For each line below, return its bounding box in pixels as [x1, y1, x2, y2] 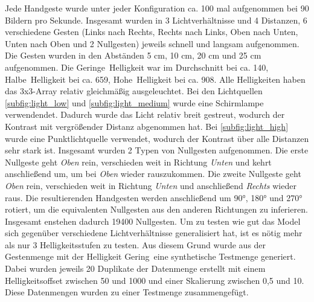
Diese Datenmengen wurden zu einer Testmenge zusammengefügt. [5, 286, 249, 298]
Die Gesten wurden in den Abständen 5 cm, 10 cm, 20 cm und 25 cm [5, 49, 261, 62]
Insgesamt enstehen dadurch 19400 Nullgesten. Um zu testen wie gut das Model [5, 214, 301, 227]
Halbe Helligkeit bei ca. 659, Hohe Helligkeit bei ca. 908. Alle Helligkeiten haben [5, 72, 306, 85]
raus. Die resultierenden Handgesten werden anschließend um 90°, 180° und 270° [5, 191, 303, 204]
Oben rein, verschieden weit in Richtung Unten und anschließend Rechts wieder [5, 179, 296, 191]
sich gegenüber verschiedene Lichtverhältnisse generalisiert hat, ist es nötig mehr [5, 226, 303, 239]
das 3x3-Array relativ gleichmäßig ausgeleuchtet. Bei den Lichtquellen [5, 85, 263, 97]
